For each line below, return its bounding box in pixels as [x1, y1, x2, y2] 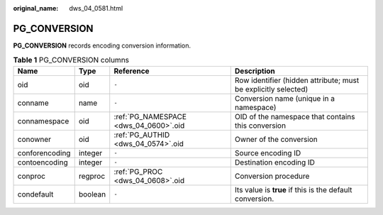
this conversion [234, 121, 287, 131]
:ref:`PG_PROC [113, 167, 163, 177]
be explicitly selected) [234, 84, 309, 94]
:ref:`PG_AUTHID [113, 130, 170, 140]
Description [234, 66, 276, 76]
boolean [78, 189, 106, 199]
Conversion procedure [234, 171, 310, 181]
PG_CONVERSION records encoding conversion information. [13, 41, 191, 50]
